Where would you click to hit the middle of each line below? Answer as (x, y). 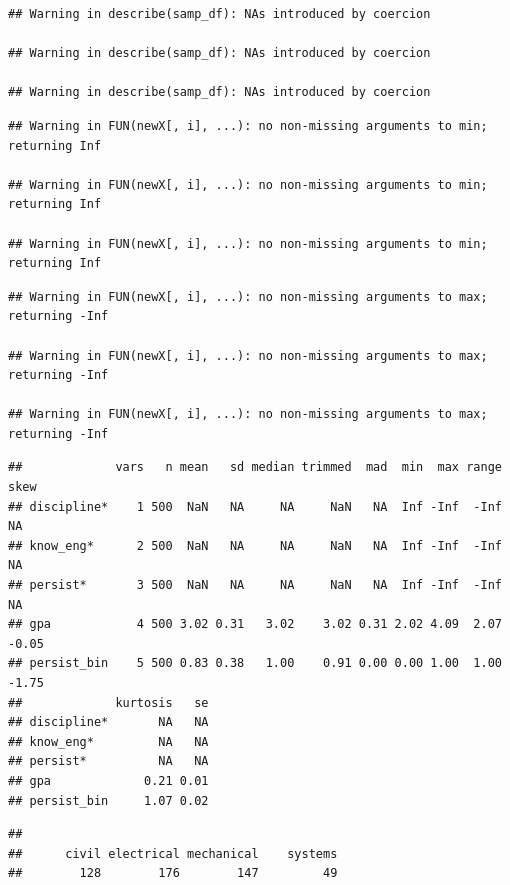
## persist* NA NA (108, 761)
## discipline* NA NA (108, 722)
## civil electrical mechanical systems (173, 853)
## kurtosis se (108, 702)
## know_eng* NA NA (108, 741)
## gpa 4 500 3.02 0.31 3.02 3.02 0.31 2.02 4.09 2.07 (255, 624)
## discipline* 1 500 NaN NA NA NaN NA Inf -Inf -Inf (255, 506)
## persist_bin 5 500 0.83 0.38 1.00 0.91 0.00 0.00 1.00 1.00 (255, 663)
